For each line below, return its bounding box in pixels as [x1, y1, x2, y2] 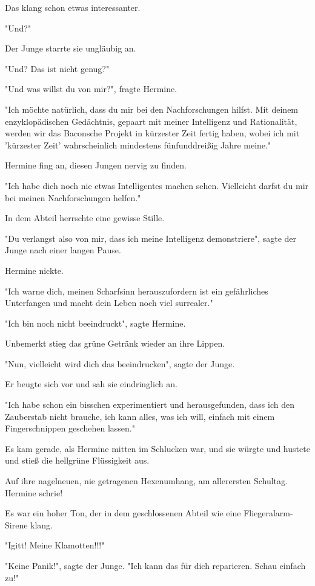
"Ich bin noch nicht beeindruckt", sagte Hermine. [5, 316, 186, 329]
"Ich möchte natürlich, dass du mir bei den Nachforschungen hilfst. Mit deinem [5, 102, 299, 115]
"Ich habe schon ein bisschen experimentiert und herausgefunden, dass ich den [5, 398, 294, 411]
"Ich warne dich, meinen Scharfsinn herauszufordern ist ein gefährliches [5, 284, 268, 297]
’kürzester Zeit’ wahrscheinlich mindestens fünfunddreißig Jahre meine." [5, 138, 271, 151]
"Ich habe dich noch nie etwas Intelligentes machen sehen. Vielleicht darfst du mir [5, 179, 309, 191]
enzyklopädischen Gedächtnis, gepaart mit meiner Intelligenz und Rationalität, [5, 115, 297, 127]
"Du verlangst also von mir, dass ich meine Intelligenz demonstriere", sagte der [5, 231, 297, 244]
